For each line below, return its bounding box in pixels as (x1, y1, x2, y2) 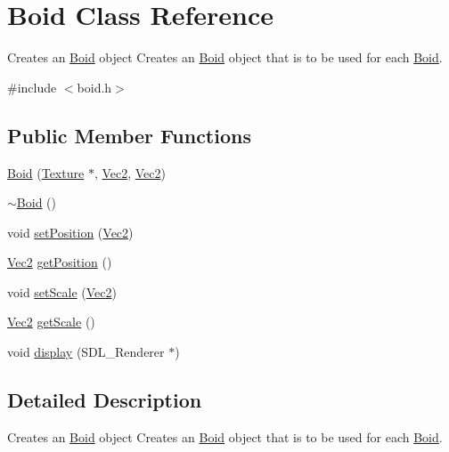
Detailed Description (7, 386, 202, 414)
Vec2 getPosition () (7, 253, 112, 271)
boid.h (77, 77, 112, 96)
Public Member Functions (7, 121, 251, 149)
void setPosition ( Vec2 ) (7, 222, 134, 241)
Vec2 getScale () (7, 312, 95, 331)
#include (7, 77, 57, 96)
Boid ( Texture (7, 163, 85, 182)
